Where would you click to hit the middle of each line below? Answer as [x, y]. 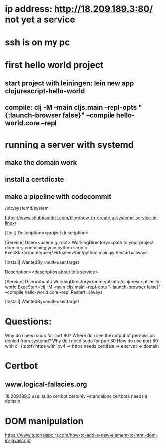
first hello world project [54, 65]
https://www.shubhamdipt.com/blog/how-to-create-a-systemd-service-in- [82, 218]
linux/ [11, 223]
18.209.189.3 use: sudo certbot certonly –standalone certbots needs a [76, 396]
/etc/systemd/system [27, 208]
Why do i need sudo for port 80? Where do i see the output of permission [80, 336]
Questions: [28, 322]
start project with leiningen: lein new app [70, 83]
